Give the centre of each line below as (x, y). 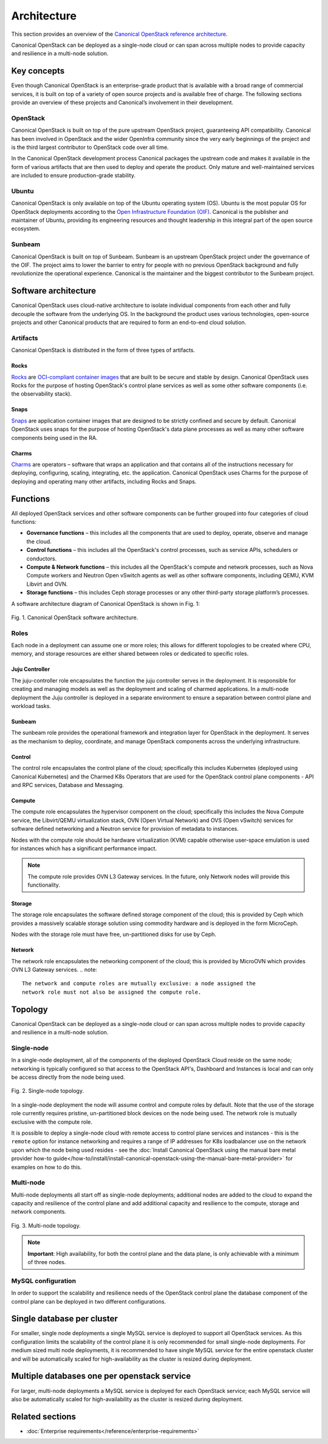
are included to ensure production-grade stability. (73, 176)
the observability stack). (42, 394)
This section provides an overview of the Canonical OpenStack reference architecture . (119, 34)
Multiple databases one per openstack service (101, 1376)
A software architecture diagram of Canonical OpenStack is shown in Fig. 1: (106, 603)
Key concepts (38, 71)
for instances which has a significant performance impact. (84, 848)
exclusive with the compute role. (52, 1122)
